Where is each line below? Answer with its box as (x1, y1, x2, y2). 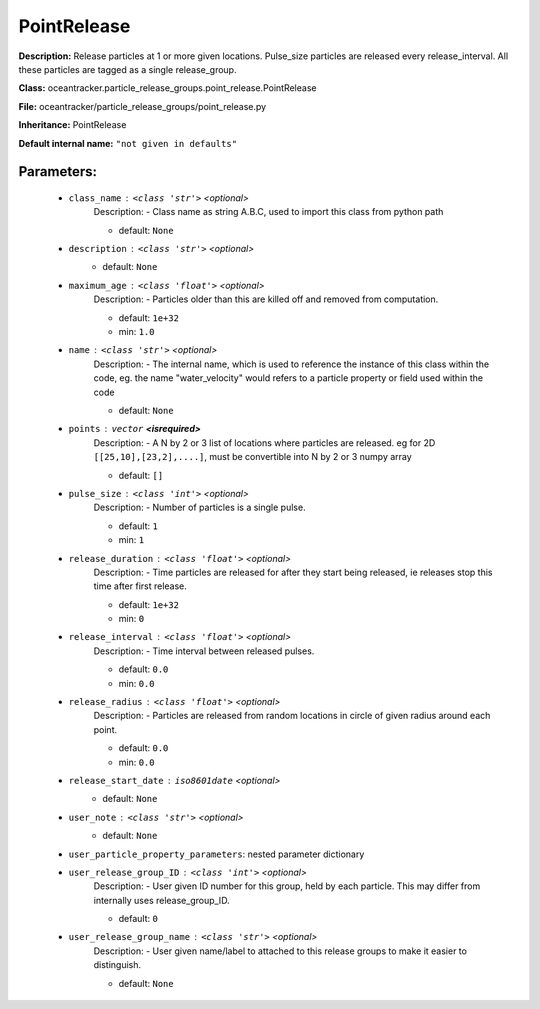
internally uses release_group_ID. (93, 894, 230, 906)
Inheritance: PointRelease (18, 119, 127, 131)
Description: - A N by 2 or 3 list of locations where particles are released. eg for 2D (93, 436, 436, 449)
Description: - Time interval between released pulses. (93, 645, 315, 657)
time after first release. (93, 580, 187, 592)
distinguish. (93, 959, 142, 971)
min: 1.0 (118, 326, 155, 338)
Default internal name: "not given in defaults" (18, 137, 238, 149)
